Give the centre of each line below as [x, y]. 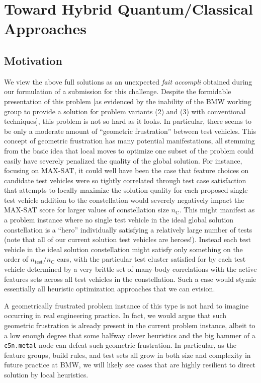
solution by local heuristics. [46, 375]
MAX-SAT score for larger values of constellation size [86, 210]
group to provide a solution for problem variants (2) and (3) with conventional [125, 111]
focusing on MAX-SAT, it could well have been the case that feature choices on [126, 170]
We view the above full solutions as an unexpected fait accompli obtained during [128, 81]
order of [16, 259]
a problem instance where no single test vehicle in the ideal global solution [119, 220]
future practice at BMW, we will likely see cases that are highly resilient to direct [130, 365]
